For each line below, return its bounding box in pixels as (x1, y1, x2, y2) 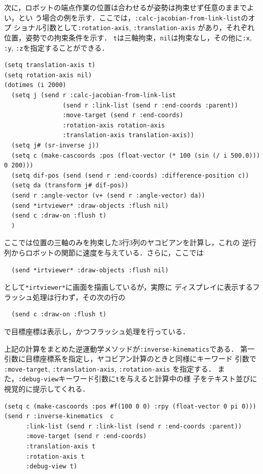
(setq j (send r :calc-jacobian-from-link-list (11, 92, 176, 99)
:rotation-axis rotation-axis (62, 121, 165, 129)
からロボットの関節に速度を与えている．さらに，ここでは (11, 247, 204, 257)
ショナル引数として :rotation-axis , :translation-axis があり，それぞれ (13, 22, 255, 33)
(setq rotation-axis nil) (4, 71, 92, 79)
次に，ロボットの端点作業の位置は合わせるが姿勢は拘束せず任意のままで (4, 2, 247, 12)
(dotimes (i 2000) (4, 81, 66, 89)
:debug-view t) (26, 463, 78, 470)
